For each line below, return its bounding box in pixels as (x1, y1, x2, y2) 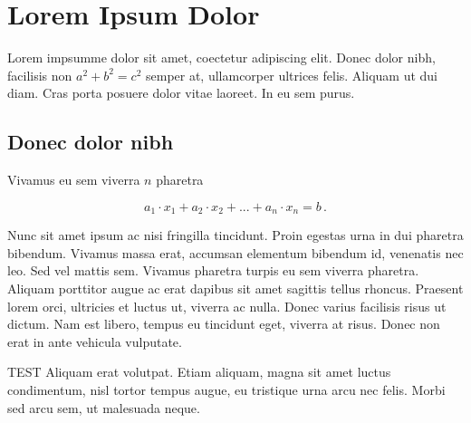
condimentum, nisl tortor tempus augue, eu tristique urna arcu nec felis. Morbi (7, 380, 446, 399)
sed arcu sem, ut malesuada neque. (7, 398, 200, 417)
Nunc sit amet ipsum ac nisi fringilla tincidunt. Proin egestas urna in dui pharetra (7, 226, 464, 245)
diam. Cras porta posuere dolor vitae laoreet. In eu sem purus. (7, 83, 355, 102)
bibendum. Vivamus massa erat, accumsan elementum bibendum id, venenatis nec (7, 243, 464, 262)
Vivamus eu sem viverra (7, 170, 140, 189)
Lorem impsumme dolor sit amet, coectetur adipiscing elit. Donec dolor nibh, (7, 48, 436, 67)
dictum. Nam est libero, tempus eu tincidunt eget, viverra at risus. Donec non (7, 314, 440, 333)
